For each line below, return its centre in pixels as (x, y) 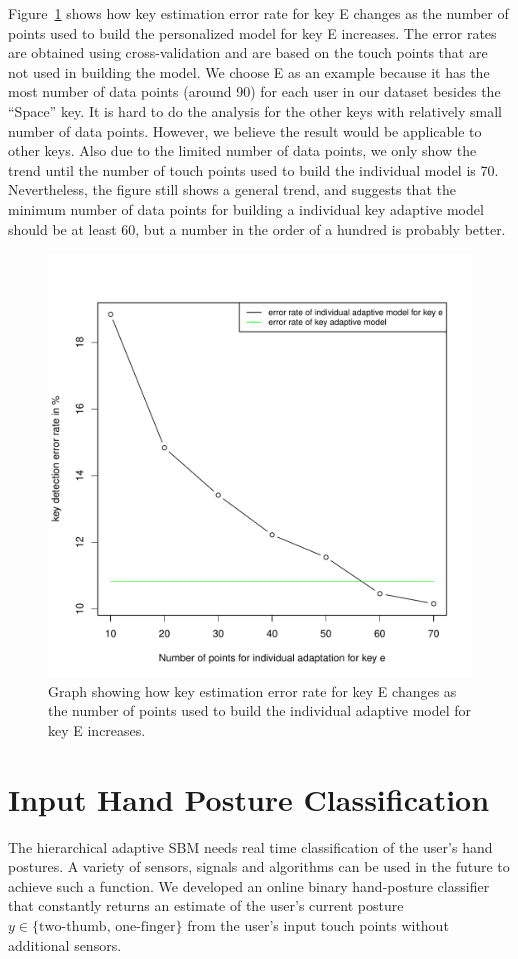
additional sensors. (65, 944)
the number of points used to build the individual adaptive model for (260, 710)
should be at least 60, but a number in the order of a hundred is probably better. (257, 228)
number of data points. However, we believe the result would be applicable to (245, 130)
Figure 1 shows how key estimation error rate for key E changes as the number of (258, 13)
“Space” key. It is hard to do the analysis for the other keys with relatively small (255, 110)
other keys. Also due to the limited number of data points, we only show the (242, 150)
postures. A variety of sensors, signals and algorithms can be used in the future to (259, 866)
